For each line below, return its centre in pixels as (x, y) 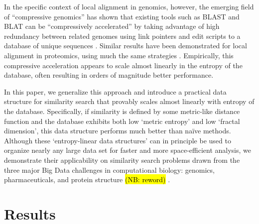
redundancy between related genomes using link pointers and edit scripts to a (122, 36)
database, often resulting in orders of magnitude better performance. (109, 75)
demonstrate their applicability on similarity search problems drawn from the (122, 160)
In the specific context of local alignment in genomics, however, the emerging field (129, 6)
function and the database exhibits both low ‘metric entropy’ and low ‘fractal (122, 121)
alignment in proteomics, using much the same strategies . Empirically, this (119, 55)
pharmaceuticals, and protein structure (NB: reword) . (87, 179)
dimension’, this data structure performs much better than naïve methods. (118, 131)
